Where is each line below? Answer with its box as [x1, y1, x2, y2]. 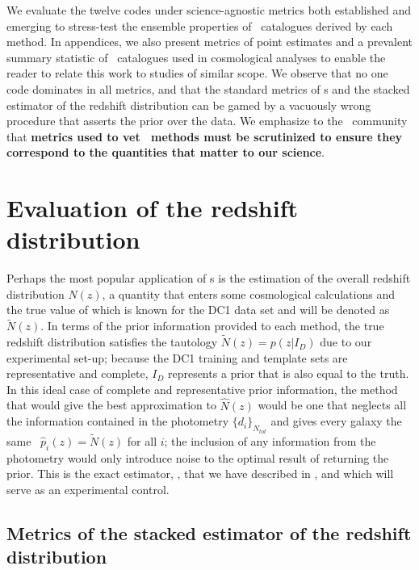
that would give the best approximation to [6, 396, 216, 413]
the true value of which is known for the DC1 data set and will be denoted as [6, 301, 390, 318]
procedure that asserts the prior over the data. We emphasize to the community [6, 112, 408, 129]
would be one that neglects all [258, 396, 407, 413]
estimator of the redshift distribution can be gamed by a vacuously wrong [6, 96, 371, 113]
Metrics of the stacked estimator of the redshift [6, 520, 412, 545]
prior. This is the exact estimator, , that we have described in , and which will [6, 465, 394, 482]
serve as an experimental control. [6, 480, 170, 497]
